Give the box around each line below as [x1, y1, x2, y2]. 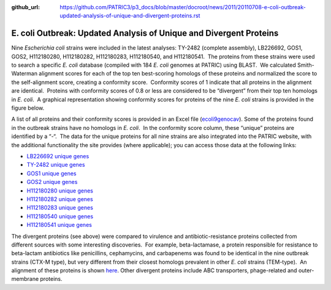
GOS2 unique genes [26, 178, 78, 186]
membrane [11, 275, 39, 283]
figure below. [11, 104, 45, 112]
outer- [298, 267, 314, 274]
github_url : [11, 4, 40, 10]
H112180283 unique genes [26, 204, 93, 212]
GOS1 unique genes [26, 169, 77, 177]
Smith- [297, 61, 315, 69]
